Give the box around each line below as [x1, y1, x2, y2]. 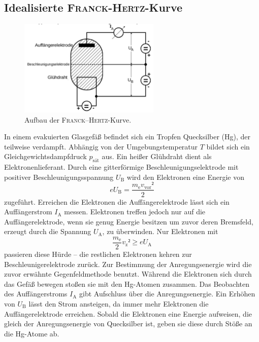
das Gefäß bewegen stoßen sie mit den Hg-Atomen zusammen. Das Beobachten [4, 278, 249, 289]
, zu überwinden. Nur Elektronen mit [102, 226, 218, 237]
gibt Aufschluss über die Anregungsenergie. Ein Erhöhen [79, 288, 255, 299]
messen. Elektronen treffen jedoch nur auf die [64, 206, 206, 217]
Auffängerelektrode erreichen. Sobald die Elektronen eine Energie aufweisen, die [4, 308, 252, 319]
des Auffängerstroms [4, 288, 68, 299]
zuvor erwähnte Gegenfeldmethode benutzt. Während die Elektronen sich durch [4, 269, 252, 279]
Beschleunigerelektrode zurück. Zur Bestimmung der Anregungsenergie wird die [4, 258, 252, 269]
